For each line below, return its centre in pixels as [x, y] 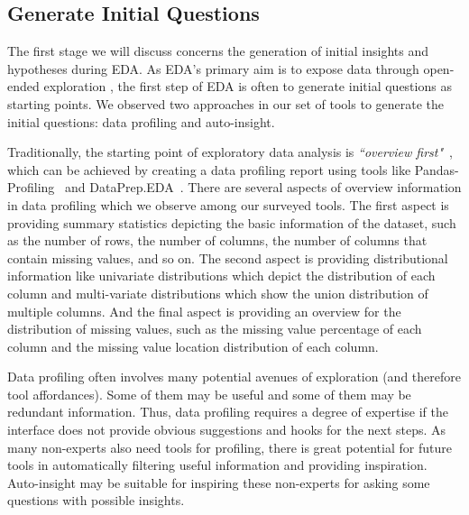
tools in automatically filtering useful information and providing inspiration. [217, 465]
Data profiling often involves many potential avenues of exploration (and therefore [234, 377]
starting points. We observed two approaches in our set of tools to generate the [226, 103]
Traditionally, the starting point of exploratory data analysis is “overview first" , [230, 152]
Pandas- [437, 169]
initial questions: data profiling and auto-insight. [141, 121]
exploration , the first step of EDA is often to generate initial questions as [248, 86]
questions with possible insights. [96, 500]
